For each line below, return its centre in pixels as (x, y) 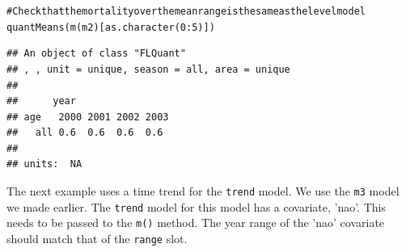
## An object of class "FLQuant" (96, 54)
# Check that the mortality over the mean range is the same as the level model (186, 11)
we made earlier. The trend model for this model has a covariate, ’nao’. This (196, 206)
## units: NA (44, 164)
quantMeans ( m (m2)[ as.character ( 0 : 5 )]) (111, 27)
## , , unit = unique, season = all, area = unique (148, 69)
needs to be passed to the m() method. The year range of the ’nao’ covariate (196, 223)
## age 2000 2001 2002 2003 (88, 117)
